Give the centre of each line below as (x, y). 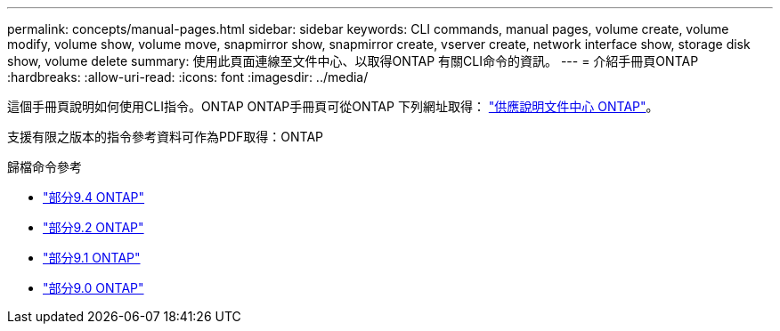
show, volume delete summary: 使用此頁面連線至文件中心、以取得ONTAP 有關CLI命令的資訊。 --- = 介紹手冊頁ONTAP (353, 61)
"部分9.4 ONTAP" (94, 197)
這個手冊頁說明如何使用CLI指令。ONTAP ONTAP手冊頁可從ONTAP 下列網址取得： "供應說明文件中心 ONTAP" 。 (333, 106)
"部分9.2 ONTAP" (93, 227)
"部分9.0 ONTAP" (93, 288)
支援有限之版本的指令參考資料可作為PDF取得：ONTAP (166, 137)
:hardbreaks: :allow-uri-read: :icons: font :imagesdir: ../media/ (188, 77)
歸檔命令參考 (45, 167)
